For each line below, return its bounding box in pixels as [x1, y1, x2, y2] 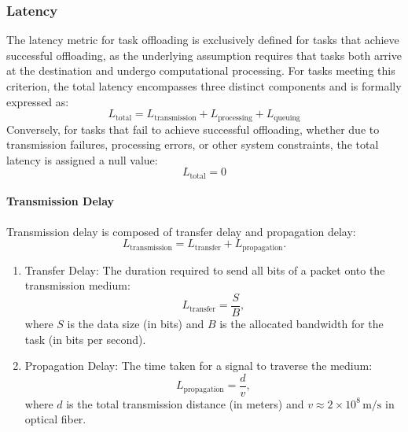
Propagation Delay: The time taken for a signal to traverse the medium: [24, 357, 373, 374]
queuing [274, 113, 300, 122]
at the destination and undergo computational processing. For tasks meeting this [6, 62, 395, 79]
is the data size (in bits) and [67, 315, 204, 331]
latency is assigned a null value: [6, 151, 158, 168]
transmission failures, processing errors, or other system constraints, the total [6, 136, 379, 153]
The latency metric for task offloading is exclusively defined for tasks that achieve [6, 31, 399, 48]
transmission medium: [24, 277, 130, 294]
